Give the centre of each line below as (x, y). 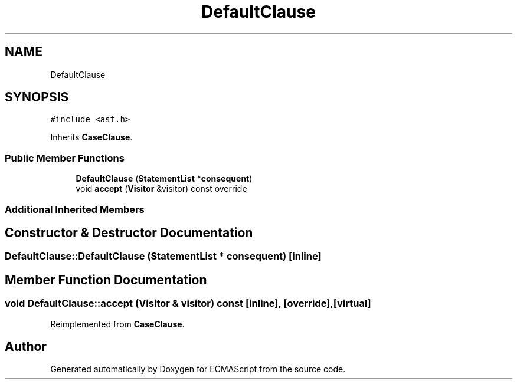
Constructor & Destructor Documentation (129, 232)
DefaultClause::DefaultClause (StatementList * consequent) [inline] (163, 256)
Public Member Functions (65, 158)
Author (26, 347)
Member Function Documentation (106, 280)
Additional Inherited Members (75, 209)
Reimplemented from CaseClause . (117, 324)
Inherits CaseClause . (91, 137)
